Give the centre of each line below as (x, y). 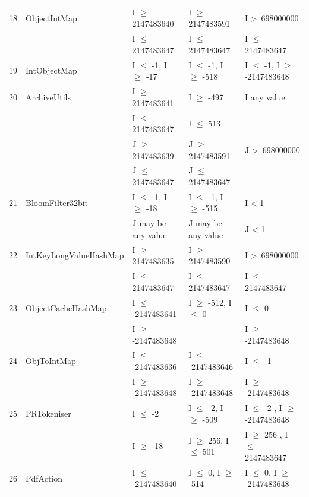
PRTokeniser (48, 414)
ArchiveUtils (48, 96)
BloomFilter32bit (57, 202)
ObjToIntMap (51, 361)
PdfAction (44, 478)
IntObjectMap (51, 70)
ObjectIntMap (51, 18)
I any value (265, 96)
